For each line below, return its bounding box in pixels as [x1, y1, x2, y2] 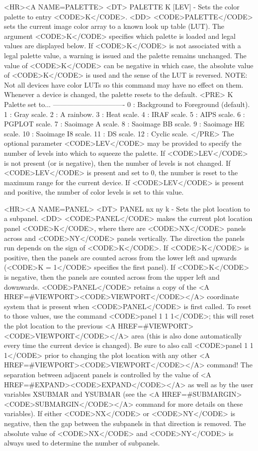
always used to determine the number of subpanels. [4, 438, 160, 448]
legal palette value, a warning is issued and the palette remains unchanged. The [4, 50, 247, 60]
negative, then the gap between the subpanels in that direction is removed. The [4, 418, 246, 428]
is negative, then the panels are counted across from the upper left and [4, 272, 220, 282]
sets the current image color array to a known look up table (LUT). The [4, 21, 225, 31]
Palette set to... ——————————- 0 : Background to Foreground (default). [4, 99, 250, 109]
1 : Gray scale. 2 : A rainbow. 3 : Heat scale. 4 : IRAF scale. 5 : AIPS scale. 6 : [4, 109, 245, 119]
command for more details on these [135, 398, 243, 409]
